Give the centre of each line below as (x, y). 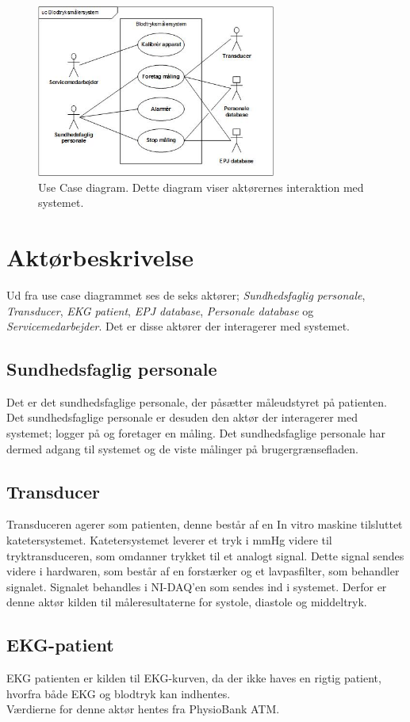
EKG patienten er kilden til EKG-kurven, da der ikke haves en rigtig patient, (194, 678)
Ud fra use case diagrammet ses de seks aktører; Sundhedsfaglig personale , (186, 294)
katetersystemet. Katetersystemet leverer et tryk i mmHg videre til (169, 540)
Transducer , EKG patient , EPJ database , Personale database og (160, 310)
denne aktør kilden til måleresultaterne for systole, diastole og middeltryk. (187, 602)
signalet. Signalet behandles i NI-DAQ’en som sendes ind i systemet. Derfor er (197, 586)
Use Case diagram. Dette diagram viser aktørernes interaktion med (201, 187)
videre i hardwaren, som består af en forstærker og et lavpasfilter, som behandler (203, 571)
